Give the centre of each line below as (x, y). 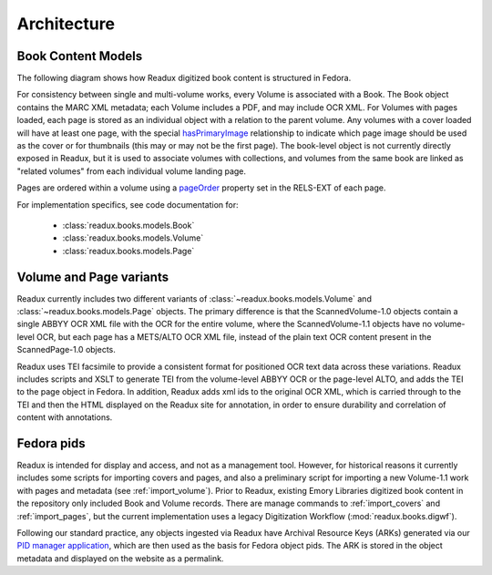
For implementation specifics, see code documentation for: (128, 204)
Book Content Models (80, 56)
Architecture (66, 24)
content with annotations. (65, 417)
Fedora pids (51, 443)
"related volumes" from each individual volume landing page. (131, 171)
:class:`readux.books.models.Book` (128, 225)
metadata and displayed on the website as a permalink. (120, 558)
